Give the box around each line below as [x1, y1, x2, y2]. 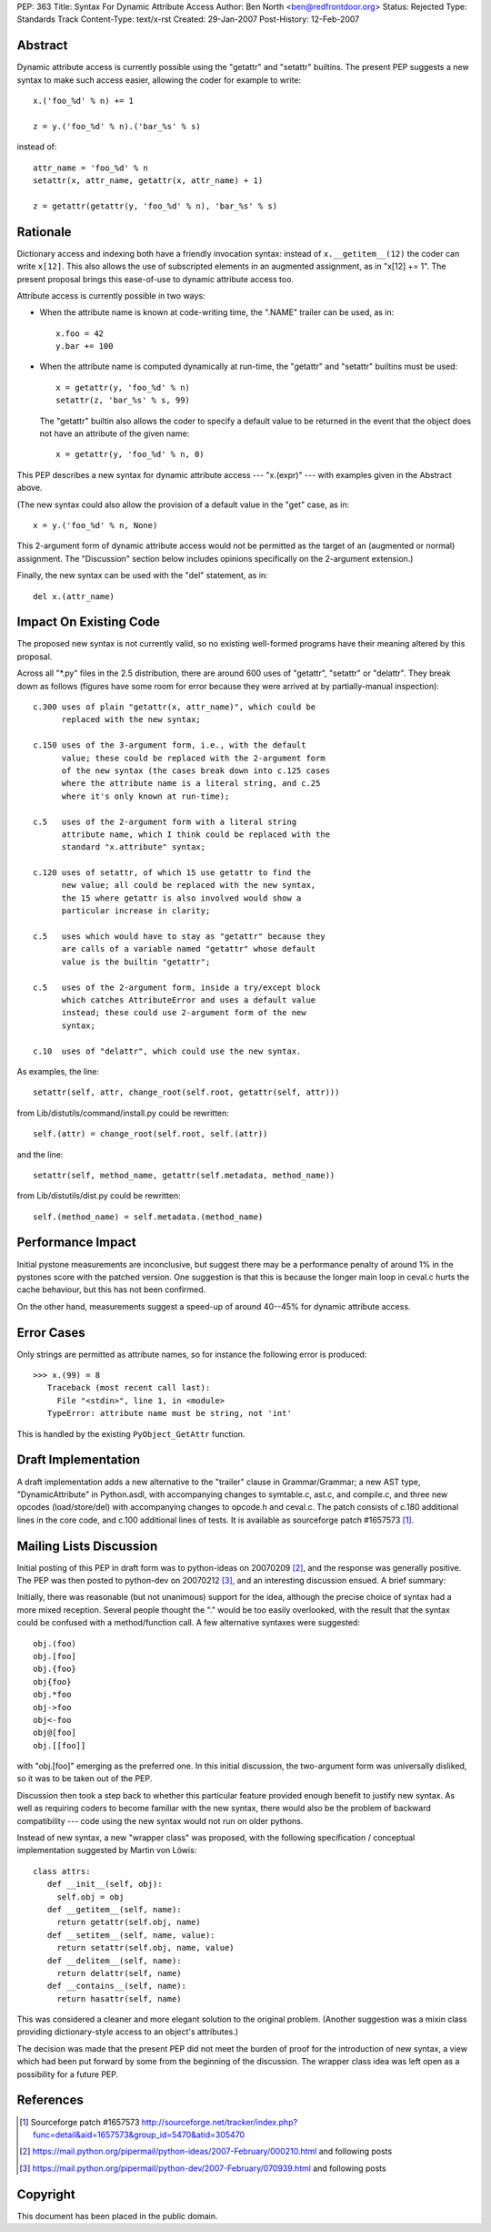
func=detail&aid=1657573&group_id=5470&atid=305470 [33, 2129, 245, 2140]
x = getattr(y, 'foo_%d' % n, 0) [55, 449, 205, 460]
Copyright [16, 2186, 76, 2202]
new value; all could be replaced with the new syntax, [61, 880, 316, 891]
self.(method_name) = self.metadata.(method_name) [33, 1211, 264, 1222]
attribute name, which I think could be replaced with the [61, 829, 331, 840]
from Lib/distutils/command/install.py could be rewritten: [16, 1107, 229, 1118]
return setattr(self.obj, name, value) [56, 1942, 235, 1953]
